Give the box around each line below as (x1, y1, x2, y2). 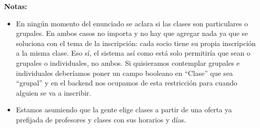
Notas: (4, 1, 27, 11)
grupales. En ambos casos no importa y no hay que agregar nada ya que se (16, 28, 248, 38)
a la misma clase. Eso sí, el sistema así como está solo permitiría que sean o (16, 48, 250, 58)
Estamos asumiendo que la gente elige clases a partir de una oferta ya (16, 104, 232, 115)
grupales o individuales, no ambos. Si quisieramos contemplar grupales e (16, 57, 240, 68)
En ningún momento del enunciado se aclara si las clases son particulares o (16, 18, 248, 28)
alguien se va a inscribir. (16, 87, 92, 98)
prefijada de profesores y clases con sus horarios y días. (16, 114, 186, 124)
